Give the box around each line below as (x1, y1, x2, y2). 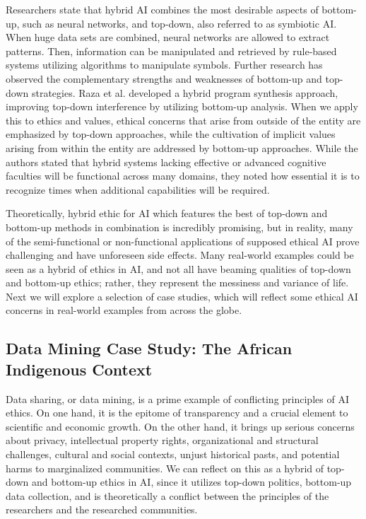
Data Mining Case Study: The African (6, 337, 293, 359)
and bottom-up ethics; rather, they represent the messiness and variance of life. (6, 275, 349, 290)
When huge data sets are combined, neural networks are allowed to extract (6, 30, 330, 45)
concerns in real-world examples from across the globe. (6, 303, 242, 317)
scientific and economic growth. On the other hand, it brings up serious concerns (6, 419, 355, 433)
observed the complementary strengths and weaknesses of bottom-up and (6, 71, 322, 86)
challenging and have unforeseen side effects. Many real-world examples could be (6, 247, 354, 262)
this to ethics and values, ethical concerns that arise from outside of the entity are (6, 112, 361, 127)
